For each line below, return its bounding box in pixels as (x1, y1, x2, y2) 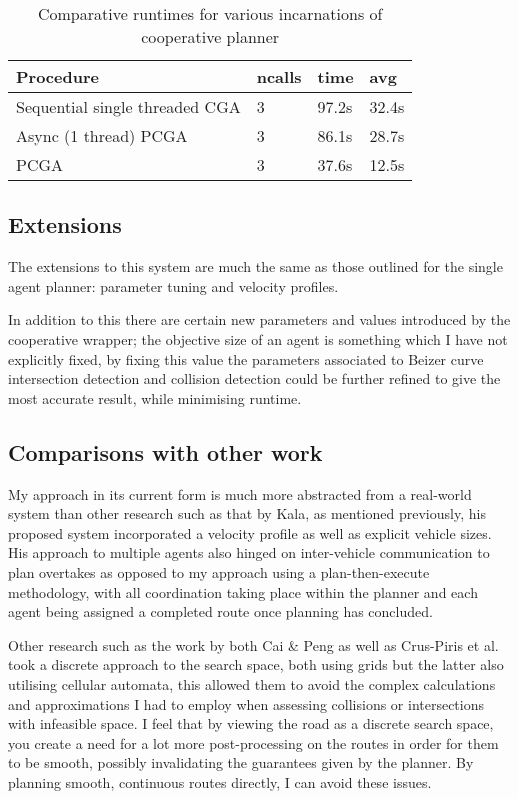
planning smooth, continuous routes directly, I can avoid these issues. (8, 771, 432, 792)
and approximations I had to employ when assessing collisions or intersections (8, 693, 485, 714)
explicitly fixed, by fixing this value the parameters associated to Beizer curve (8, 348, 484, 369)
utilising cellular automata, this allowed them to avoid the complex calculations (8, 673, 496, 694)
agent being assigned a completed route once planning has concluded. (8, 601, 433, 622)
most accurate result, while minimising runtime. (8, 387, 302, 408)
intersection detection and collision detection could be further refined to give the (8, 368, 501, 389)
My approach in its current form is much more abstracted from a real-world (8, 483, 472, 504)
